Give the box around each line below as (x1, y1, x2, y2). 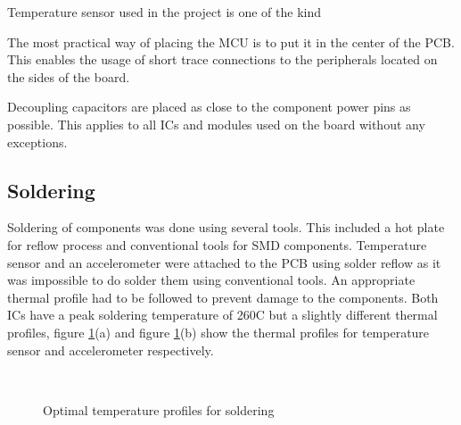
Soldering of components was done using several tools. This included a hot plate (7, 218, 445, 237)
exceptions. (7, 132, 68, 151)
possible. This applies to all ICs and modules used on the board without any (7, 114, 425, 133)
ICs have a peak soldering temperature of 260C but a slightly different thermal (7, 305, 438, 324)
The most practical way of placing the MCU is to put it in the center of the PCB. (7, 32, 455, 51)
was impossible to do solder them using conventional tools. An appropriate (7, 271, 416, 289)
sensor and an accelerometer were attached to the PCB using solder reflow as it (7, 253, 441, 271)
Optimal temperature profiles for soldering (43, 400, 275, 419)
